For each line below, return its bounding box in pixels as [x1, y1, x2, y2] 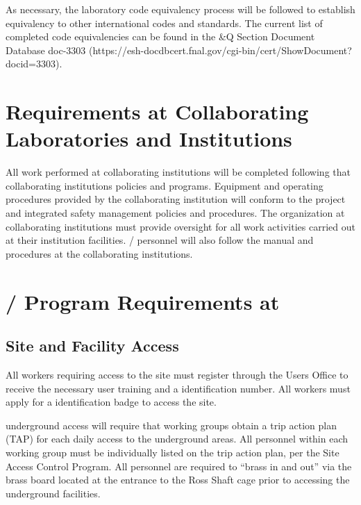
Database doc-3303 [6, 42, 86, 57]
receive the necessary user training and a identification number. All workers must [6, 381, 351, 395]
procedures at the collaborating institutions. [6, 246, 193, 260]
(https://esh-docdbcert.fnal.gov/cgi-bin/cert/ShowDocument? [89, 42, 352, 57]
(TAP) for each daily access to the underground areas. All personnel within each [6, 431, 349, 446]
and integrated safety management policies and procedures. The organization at [6, 206, 345, 220]
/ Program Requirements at [6, 287, 280, 315]
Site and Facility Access [6, 335, 179, 356]
